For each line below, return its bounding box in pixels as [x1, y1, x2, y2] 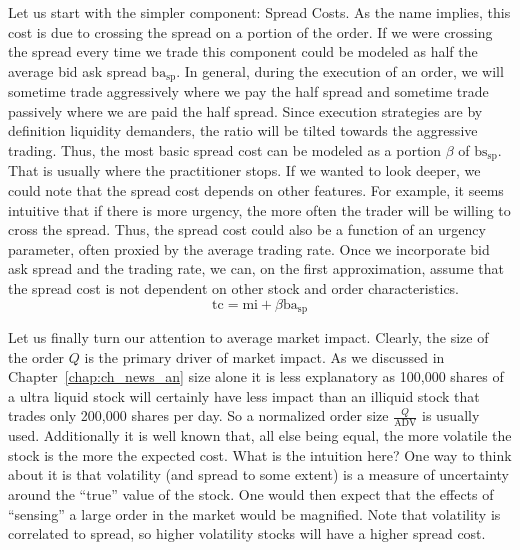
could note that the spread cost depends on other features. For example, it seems [8, 180, 504, 201]
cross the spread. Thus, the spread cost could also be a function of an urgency [8, 219, 486, 240]
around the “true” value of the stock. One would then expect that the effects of [8, 484, 494, 505]
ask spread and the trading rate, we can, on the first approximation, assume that [8, 258, 505, 279]
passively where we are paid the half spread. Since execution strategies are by [8, 100, 483, 121]
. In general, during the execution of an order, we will [176, 60, 504, 81]
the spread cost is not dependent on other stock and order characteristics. [8, 278, 460, 299]
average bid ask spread [8, 60, 147, 81]
